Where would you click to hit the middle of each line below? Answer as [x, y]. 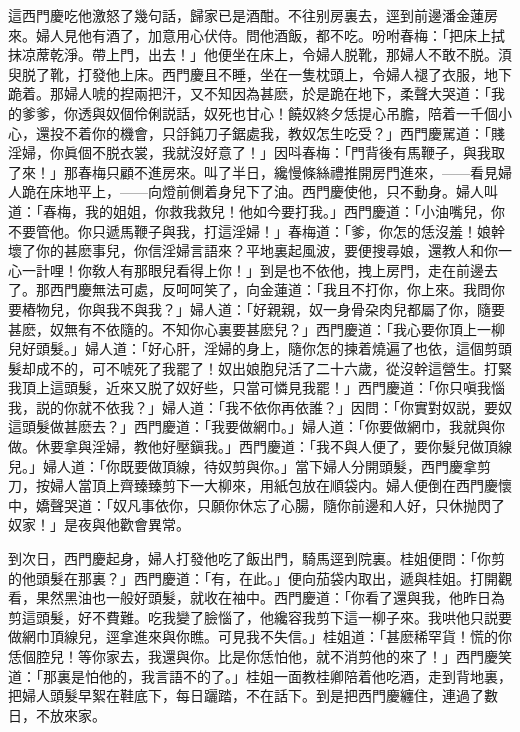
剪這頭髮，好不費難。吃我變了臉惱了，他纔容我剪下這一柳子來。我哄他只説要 [260, 616]
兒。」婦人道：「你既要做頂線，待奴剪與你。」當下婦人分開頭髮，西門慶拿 [242, 465]
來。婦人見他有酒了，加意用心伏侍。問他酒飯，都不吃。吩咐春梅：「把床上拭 [256, 34]
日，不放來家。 [57, 714]
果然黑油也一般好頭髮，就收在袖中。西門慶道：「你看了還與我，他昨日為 [270, 597]
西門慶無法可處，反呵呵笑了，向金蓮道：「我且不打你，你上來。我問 [270, 289]
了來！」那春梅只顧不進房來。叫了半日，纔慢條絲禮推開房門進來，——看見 [253, 171]
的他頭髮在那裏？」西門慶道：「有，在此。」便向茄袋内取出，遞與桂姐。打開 [253, 577]
